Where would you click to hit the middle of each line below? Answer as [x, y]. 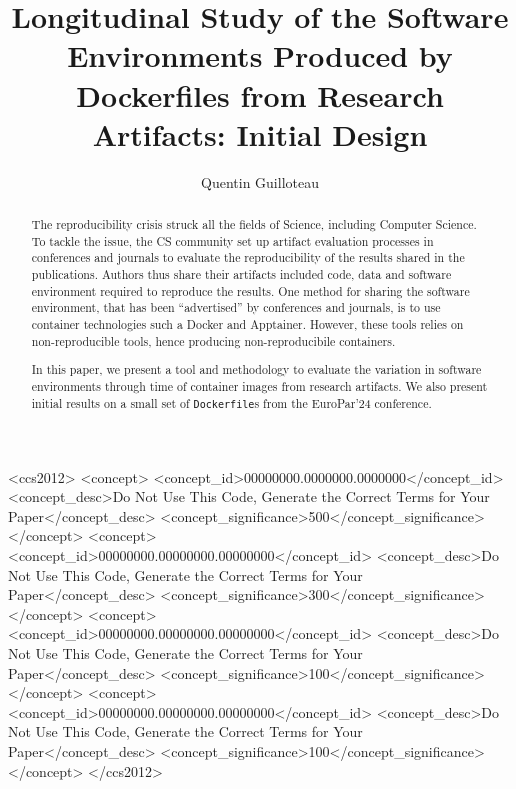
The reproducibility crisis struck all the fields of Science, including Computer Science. [254, 224]
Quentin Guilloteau [260, 181]
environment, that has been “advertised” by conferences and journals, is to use [236, 307]
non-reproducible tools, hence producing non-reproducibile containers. [213, 340]
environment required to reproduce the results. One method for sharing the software [250, 290]
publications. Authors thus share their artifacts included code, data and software [241, 274]
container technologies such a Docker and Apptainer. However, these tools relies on [247, 324]
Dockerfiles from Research [260, 94]
